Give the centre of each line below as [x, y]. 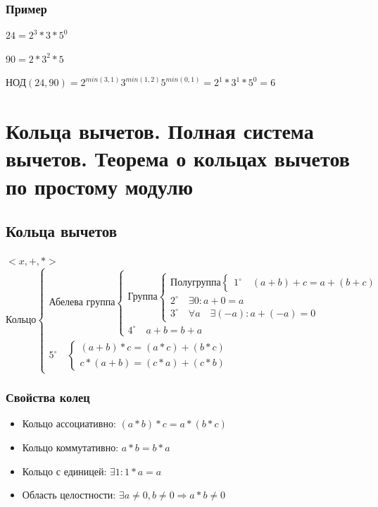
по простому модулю [100, 186]
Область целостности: [69, 495]
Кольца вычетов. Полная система [160, 131]
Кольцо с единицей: [64, 471]
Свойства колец [48, 397]
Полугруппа [196, 283]
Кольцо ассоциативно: [69, 423]
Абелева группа [82, 303]
